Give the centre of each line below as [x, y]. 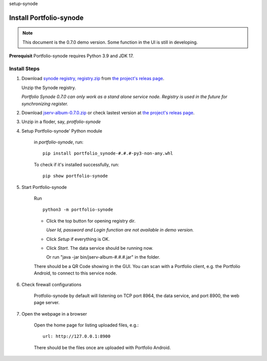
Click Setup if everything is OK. [78, 239]
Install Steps [24, 68]
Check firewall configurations [51, 284]
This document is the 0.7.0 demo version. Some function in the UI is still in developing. [110, 42]
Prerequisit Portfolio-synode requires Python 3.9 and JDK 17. [71, 56]
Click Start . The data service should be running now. [100, 248]
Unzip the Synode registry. [49, 88]
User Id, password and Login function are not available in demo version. [120, 230]
